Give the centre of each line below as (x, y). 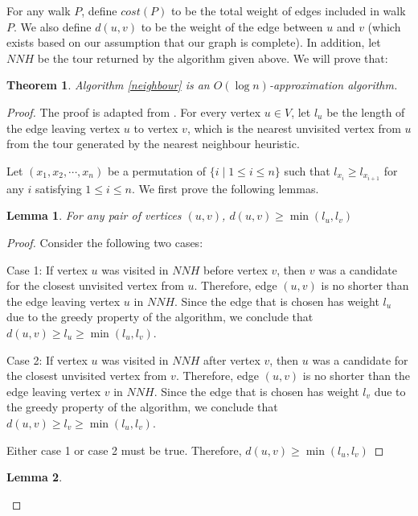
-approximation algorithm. (333, 85)
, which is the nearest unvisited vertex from (294, 128)
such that (307, 170)
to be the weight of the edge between (232, 26)
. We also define (53, 26)
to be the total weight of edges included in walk (288, 10)
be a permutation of (157, 170)
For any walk (39, 10)
